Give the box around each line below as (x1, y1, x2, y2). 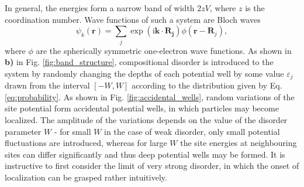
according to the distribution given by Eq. (132, 79, 282, 91)
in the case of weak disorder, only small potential (104, 125, 280, 137)
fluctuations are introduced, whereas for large (5, 137, 167, 149)
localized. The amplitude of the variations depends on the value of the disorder (5, 113, 288, 125)
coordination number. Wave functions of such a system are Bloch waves (5, 13, 261, 25)
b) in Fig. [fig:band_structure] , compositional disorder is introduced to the (5, 56, 274, 68)
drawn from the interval (5, 79, 90, 91)
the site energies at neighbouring (180, 137, 297, 149)
